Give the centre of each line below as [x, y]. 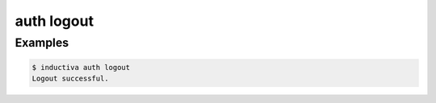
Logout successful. [70, 79]
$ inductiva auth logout [81, 67]
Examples [42, 43]
